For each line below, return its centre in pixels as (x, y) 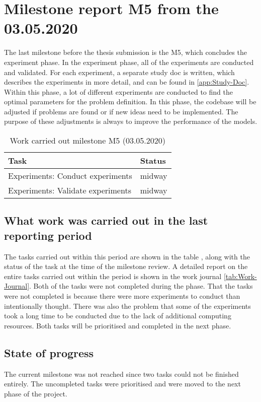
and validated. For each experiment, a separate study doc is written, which (119, 72)
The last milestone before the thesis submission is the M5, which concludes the (125, 52)
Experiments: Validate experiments (70, 190)
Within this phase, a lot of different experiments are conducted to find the (118, 91)
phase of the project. (36, 393)
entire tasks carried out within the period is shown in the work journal (113, 276)
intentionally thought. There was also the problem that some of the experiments (127, 306)
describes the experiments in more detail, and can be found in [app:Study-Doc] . (127, 82)
